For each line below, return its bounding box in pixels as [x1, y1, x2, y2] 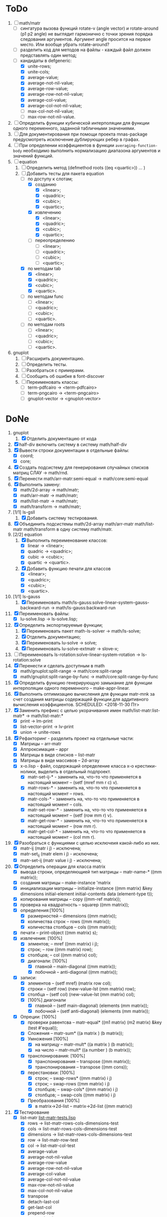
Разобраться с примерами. [26, 367, 85, 373]
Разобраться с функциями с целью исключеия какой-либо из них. [19, 840, 160, 846]
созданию [35, 181, 56, 187]
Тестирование [19, 1109, 50, 1115]
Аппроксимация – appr [20, 746, 69, 752]
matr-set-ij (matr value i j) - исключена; [20, 857, 102, 863]
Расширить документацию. [26, 356, 85, 361]
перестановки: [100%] [27, 1070, 75, 1075]
